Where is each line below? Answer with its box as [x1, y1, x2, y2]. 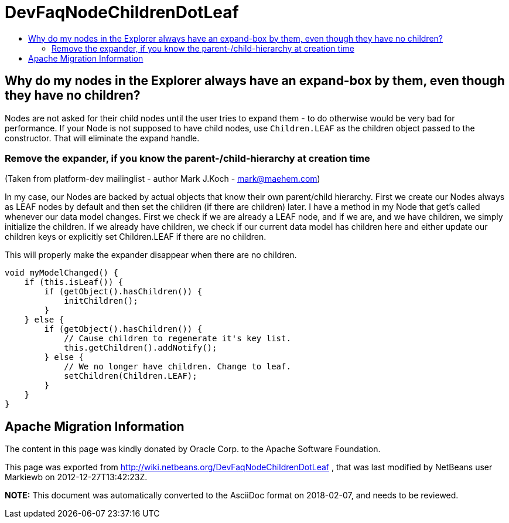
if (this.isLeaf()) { [24, 277, 124, 287]
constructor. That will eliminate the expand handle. [5, 133, 200, 143]
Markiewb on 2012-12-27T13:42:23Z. [5, 472, 148, 483]
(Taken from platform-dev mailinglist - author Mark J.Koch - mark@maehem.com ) [5, 174, 320, 184]
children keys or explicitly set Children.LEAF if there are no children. [5, 232, 267, 242]
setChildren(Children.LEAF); [64, 371, 197, 381]
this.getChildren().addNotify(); [64, 343, 217, 353]
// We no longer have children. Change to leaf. [64, 362, 291, 372]
